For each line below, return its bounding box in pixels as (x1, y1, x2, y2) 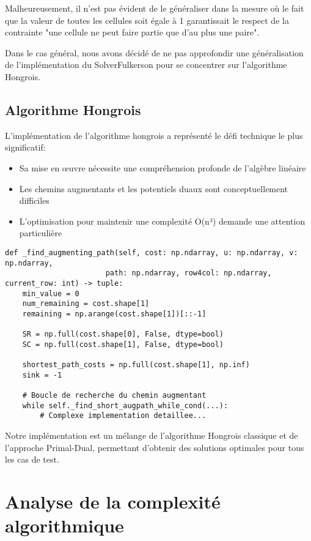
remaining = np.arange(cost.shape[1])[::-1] (22, 309, 207, 318)
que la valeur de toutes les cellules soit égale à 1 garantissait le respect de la (5, 13, 289, 26)
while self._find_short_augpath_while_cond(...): (22, 401, 229, 410)
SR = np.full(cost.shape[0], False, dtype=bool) (22, 330, 224, 339)
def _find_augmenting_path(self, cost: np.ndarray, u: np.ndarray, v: (5, 248, 298, 257)
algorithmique (5, 513, 124, 538)
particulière (19, 226, 62, 239)
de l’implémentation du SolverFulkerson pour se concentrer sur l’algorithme (5, 58, 287, 71)
